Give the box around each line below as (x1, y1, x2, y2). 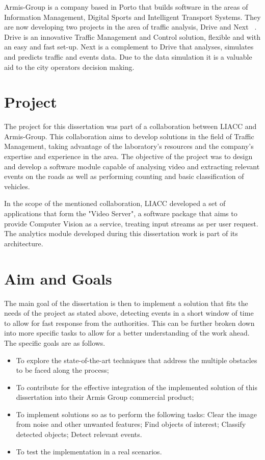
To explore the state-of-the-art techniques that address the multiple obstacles (16, 354, 257, 365)
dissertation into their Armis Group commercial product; (16, 392, 194, 402)
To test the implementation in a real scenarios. (16, 446, 162, 456)
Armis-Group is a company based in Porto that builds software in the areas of (4, 2, 248, 12)
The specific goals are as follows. (4, 337, 105, 348)
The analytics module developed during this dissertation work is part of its (4, 228, 238, 239)
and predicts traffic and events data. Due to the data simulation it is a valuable (4, 51, 252, 62)
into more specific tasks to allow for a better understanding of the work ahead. (4, 327, 250, 338)
